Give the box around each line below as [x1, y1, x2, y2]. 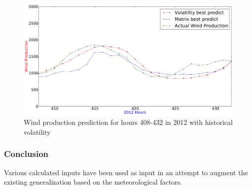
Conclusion [4, 148, 48, 160]
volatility [24, 126, 51, 137]
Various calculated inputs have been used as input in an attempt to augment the [4, 167, 248, 177]
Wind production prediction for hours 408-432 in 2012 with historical [24, 117, 233, 127]
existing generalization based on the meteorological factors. [4, 177, 182, 187]
